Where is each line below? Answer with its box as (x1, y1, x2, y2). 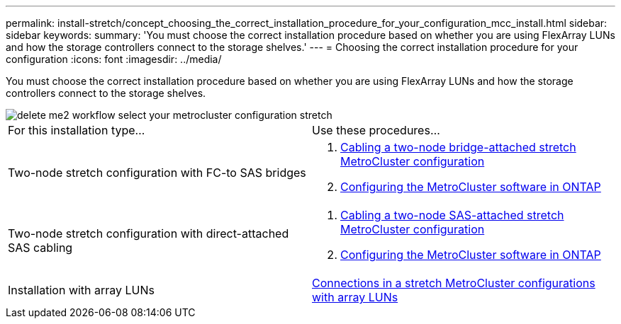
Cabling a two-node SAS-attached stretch (340, 208, 564, 222)
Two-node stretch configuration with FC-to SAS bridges (8, 166, 306, 180)
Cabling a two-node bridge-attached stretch (340, 140, 576, 154)
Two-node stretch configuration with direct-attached (8, 226, 289, 241)
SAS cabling (8, 241, 73, 255)
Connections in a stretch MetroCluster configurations (312, 276, 595, 290)
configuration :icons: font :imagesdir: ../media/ (6, 53, 222, 65)
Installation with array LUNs (8, 283, 155, 297)
